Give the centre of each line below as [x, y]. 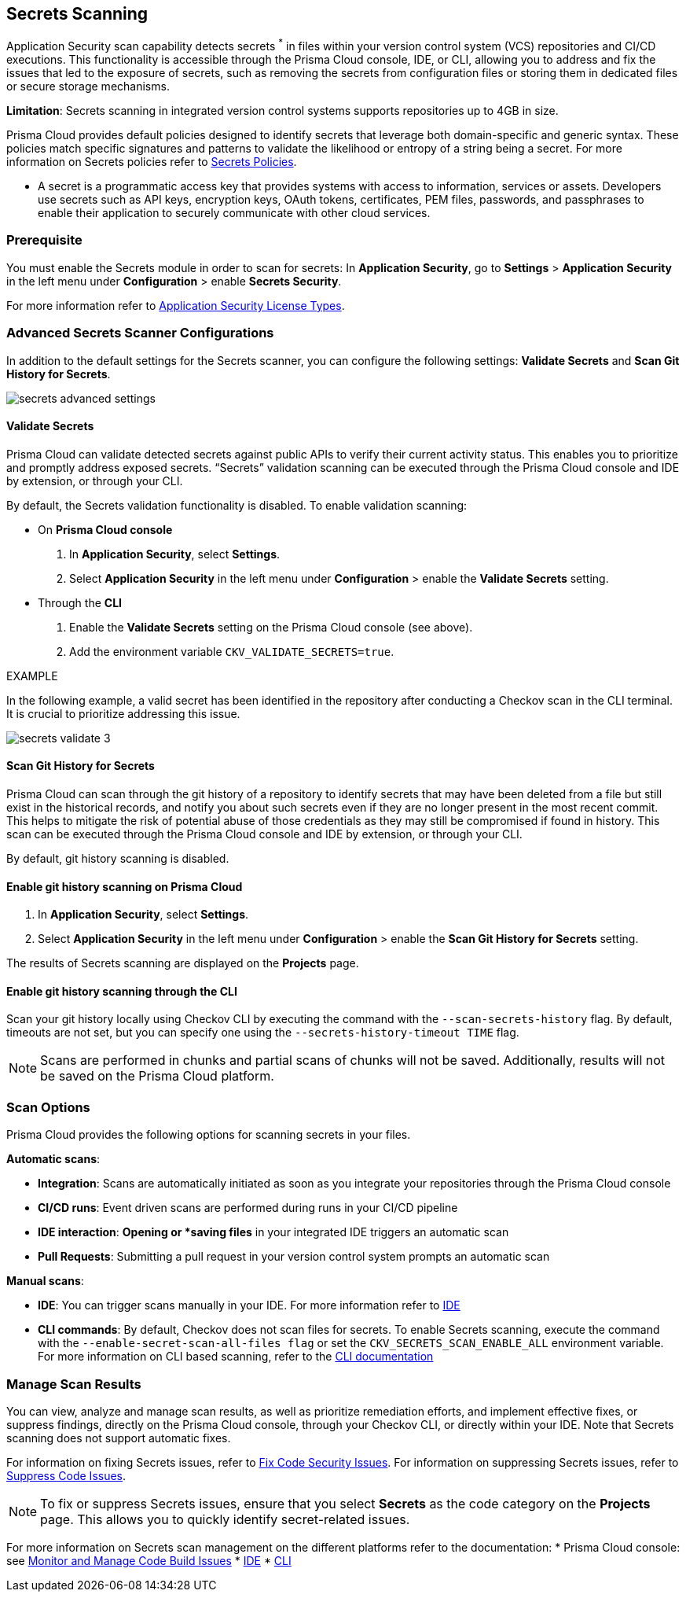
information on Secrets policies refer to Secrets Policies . [152, 162]
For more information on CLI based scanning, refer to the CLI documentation [236, 1357]
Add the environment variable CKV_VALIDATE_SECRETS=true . [232, 651]
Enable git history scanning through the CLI [122, 991]
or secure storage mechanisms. [88, 87]
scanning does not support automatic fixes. [119, 1438]
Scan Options [48, 1107]
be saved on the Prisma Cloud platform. [157, 1076]
